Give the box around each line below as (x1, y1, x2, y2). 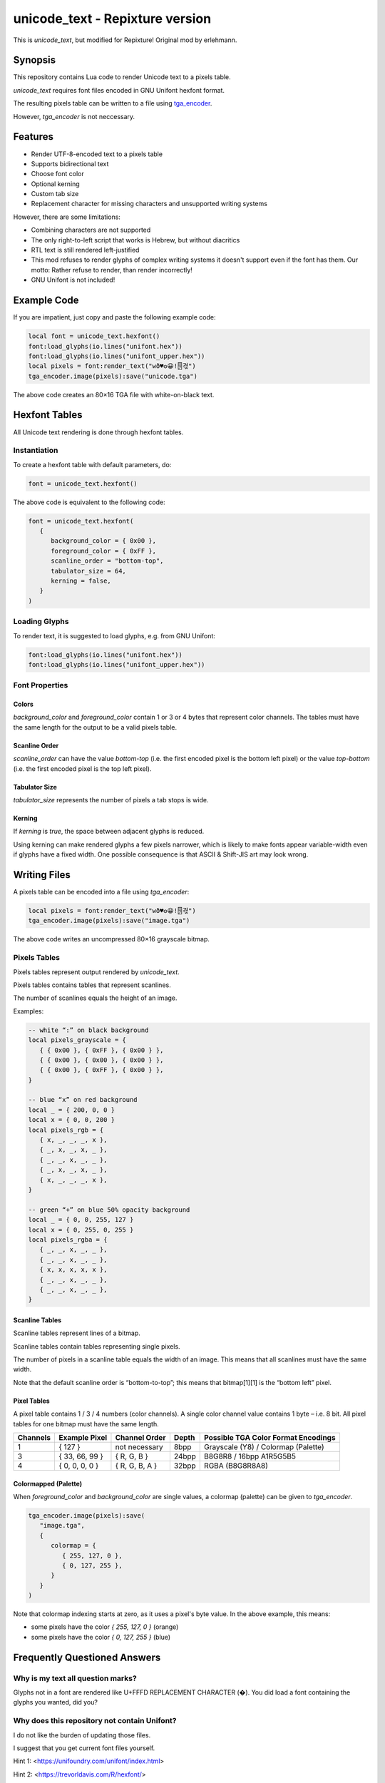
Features (13, 131, 53, 143)
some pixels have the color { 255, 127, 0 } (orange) (31, 1623, 179, 1631)
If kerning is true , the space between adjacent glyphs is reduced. (13, 827, 205, 836)
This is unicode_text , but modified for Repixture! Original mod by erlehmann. (13, 36, 237, 44)
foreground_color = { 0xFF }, (51, 546, 157, 555)
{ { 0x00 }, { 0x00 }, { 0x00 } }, (39, 1056, 164, 1064)
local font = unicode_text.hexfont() (28, 332, 160, 340)
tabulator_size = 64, (51, 567, 126, 575)
